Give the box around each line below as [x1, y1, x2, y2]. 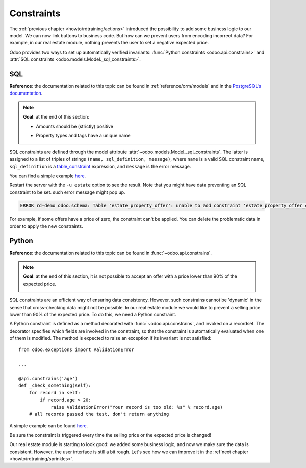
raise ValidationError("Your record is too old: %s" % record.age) [50, 404, 223, 410]
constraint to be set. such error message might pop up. [9, 189, 125, 195]
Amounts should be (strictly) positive [36, 123, 113, 129]
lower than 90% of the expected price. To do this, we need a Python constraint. [9, 311, 177, 317]
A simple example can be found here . [9, 423, 88, 429]
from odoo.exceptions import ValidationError [18, 347, 135, 353]
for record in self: [29, 390, 81, 395]
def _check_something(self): [18, 383, 91, 388]
